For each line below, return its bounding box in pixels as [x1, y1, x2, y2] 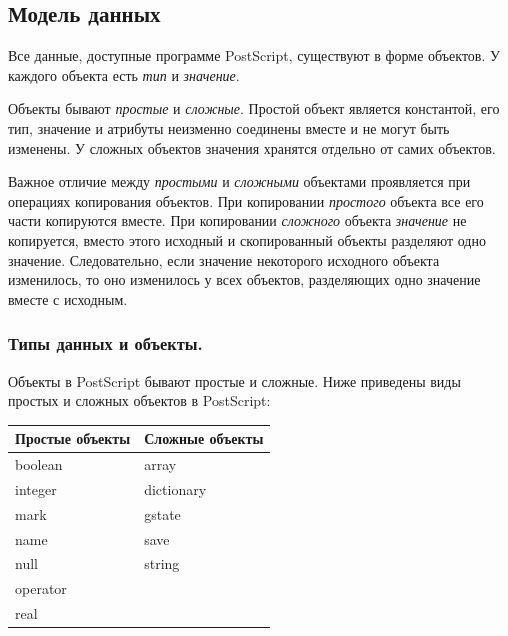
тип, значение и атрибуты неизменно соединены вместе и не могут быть [8, 117, 450, 138]
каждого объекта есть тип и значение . [8, 64, 240, 85]
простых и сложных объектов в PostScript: [8, 390, 271, 411]
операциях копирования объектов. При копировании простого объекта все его [8, 190, 484, 211]
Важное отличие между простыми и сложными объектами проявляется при [8, 171, 471, 192]
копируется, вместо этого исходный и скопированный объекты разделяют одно [8, 229, 486, 250]
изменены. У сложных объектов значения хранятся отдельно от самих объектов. [8, 137, 496, 158]
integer [15, 478, 57, 499]
